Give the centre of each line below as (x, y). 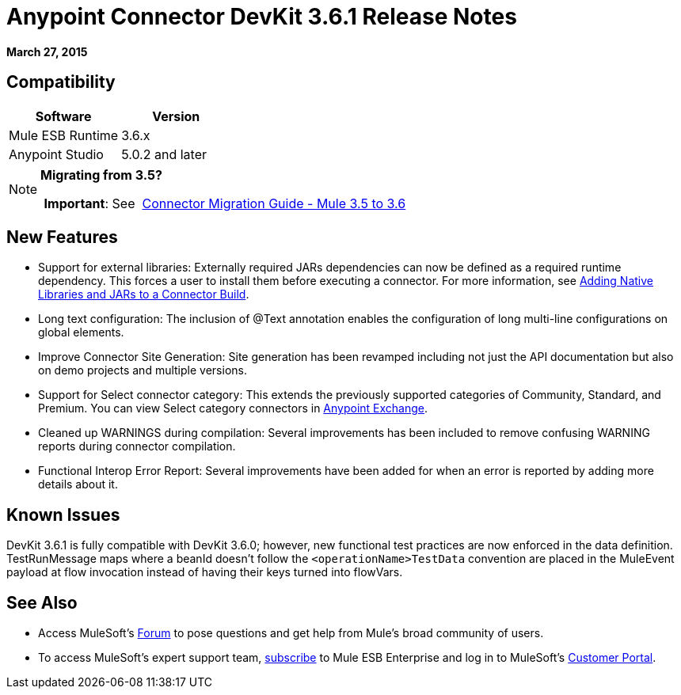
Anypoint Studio (56, 154)
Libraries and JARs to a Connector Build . (144, 294)
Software (63, 116)
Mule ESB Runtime (64, 135)
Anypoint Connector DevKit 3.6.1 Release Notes (262, 17)
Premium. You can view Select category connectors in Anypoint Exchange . (233, 408)
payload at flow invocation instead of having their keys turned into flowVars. (205, 572)
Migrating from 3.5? (101, 175)
